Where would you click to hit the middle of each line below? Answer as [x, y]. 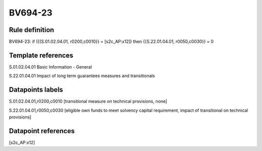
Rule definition [32, 30]
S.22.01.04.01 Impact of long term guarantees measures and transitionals [82, 76]
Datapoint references [42, 131]
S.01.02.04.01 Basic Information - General [50, 67]
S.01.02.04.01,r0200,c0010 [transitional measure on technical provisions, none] [88, 101]
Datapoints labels [36, 90]
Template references [41, 55]
